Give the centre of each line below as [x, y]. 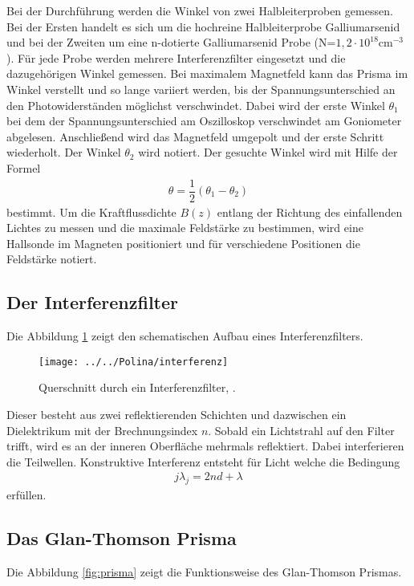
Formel [24, 167]
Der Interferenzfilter [93, 302]
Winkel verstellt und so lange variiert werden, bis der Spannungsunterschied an [201, 89]
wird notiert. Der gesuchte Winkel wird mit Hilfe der [268, 152]
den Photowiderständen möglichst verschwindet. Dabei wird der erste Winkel [196, 105]
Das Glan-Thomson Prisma [122, 538]
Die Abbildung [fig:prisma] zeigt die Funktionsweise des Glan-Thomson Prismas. [204, 572]
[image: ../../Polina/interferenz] [134, 362]
